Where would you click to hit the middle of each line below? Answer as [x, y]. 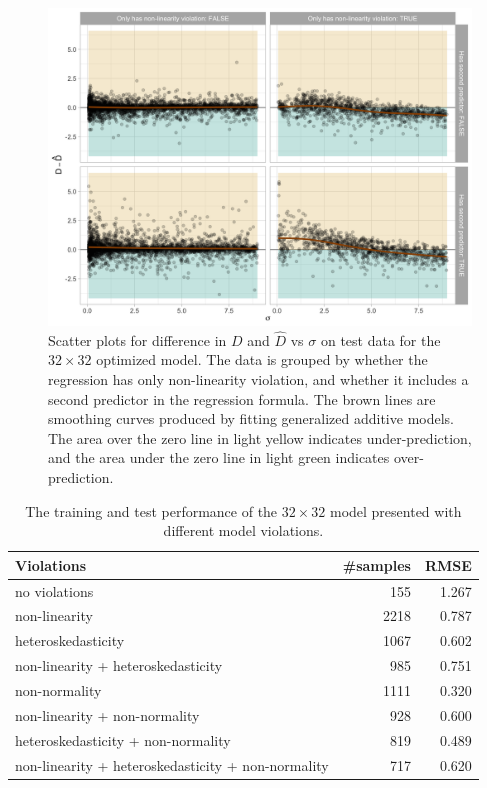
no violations [54, 590]
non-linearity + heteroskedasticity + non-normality [172, 764]
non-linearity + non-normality [107, 714]
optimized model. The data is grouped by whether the [262, 359]
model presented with [395, 510]
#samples [376, 564]
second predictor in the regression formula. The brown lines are [242, 398]
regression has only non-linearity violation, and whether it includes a [258, 379]
